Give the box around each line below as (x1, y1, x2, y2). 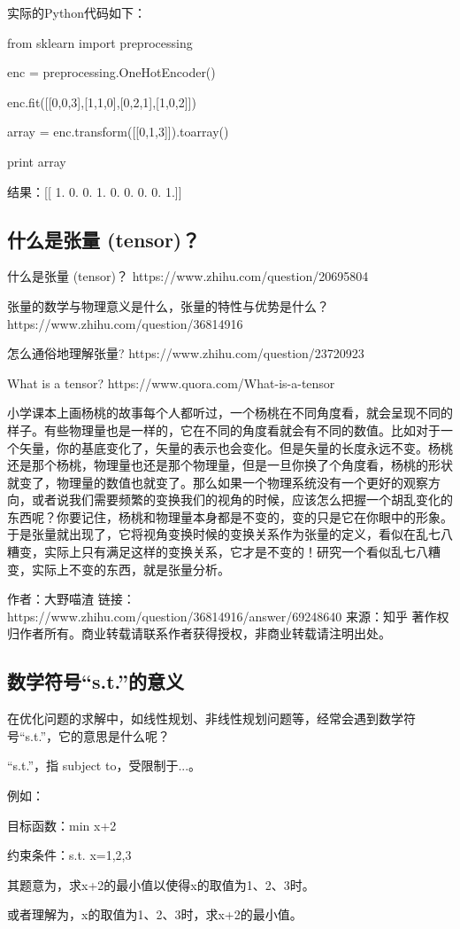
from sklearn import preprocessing (7, 33, 193, 51)
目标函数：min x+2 (7, 816, 117, 834)
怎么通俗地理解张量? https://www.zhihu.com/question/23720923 (7, 344, 364, 363)
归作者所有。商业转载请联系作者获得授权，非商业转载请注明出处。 (7, 624, 391, 643)
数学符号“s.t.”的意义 (7, 667, 184, 695)
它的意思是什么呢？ (58, 726, 171, 745)
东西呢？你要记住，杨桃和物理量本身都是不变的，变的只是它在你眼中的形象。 (7, 507, 453, 526)
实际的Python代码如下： (7, 4, 146, 21)
